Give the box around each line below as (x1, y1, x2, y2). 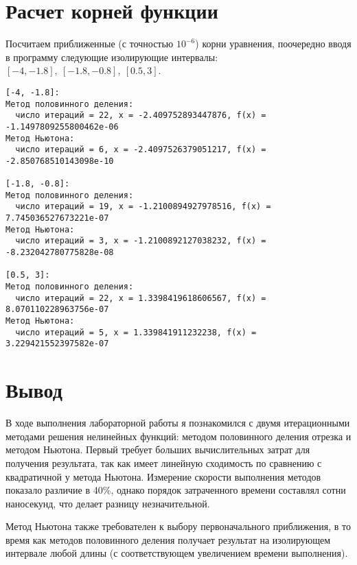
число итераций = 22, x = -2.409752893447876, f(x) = (15, 110, 266, 121)
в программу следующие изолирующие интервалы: (5, 49, 218, 64)
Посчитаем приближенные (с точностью (5, 36, 174, 51)
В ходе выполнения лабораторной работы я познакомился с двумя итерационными (5, 416, 350, 430)
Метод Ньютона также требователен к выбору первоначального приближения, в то (5, 519, 351, 533)
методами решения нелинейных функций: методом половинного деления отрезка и (5, 429, 352, 443)
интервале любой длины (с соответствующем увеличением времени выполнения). (5, 546, 348, 560)
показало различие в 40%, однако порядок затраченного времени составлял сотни (5, 483, 346, 497)
